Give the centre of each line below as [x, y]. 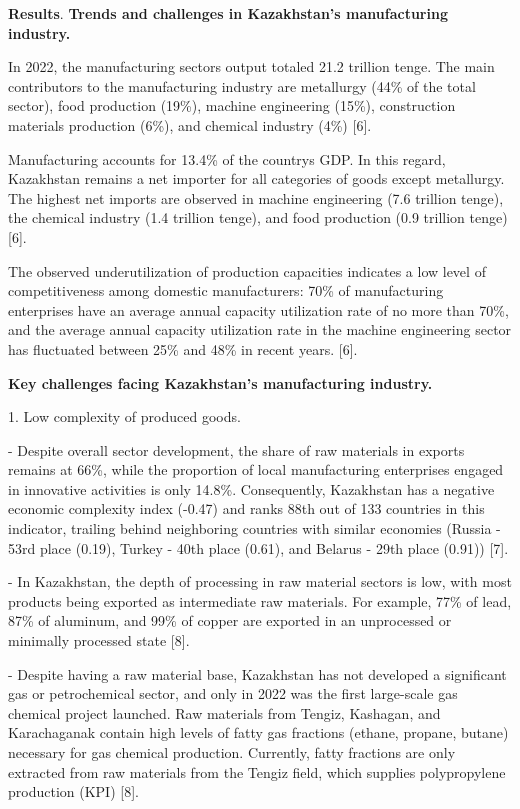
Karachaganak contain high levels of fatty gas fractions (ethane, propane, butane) [258, 732]
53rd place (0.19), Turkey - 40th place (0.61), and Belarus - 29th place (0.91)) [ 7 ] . [258, 547]
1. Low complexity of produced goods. [124, 416]
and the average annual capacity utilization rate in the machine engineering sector [260, 329]
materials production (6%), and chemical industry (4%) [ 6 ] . [190, 124]
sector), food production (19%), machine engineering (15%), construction [232, 105]
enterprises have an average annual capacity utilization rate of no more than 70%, [258, 309]
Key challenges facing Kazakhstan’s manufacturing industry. [220, 382]
